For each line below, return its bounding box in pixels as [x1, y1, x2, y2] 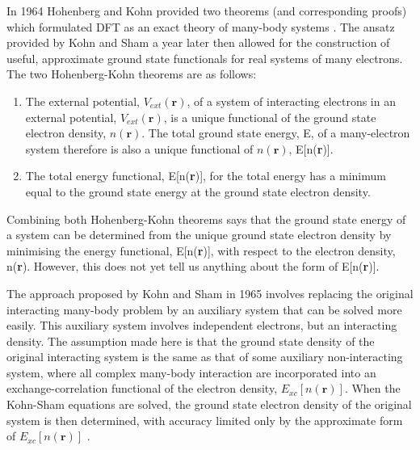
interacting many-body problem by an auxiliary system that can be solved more [6, 301, 402, 318]
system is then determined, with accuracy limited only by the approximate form [6, 411, 403, 428]
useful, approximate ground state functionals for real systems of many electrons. [6, 49, 403, 66]
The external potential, [25, 92, 141, 109]
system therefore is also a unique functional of [25, 140, 254, 157]
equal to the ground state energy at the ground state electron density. [25, 183, 371, 200]
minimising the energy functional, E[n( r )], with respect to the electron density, [6, 242, 396, 259]
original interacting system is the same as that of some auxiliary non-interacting [6, 348, 403, 365]
